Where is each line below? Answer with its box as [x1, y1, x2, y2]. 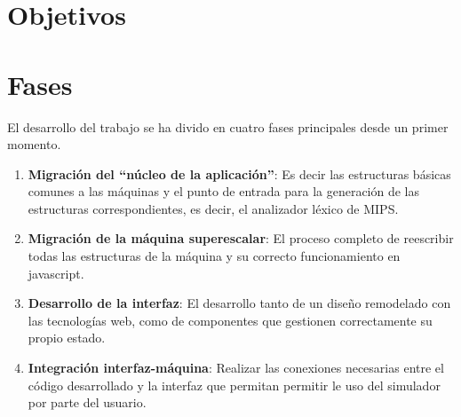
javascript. [28, 264, 84, 282]
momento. [7, 135, 61, 153]
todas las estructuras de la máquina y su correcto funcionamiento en [28, 247, 401, 265]
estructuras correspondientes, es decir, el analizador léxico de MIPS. [28, 199, 399, 217]
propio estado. [28, 328, 106, 347]
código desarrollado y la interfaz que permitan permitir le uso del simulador [28, 375, 441, 394]
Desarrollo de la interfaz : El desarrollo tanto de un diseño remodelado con [28, 294, 451, 312]
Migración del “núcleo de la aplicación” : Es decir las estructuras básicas [28, 164, 451, 183]
